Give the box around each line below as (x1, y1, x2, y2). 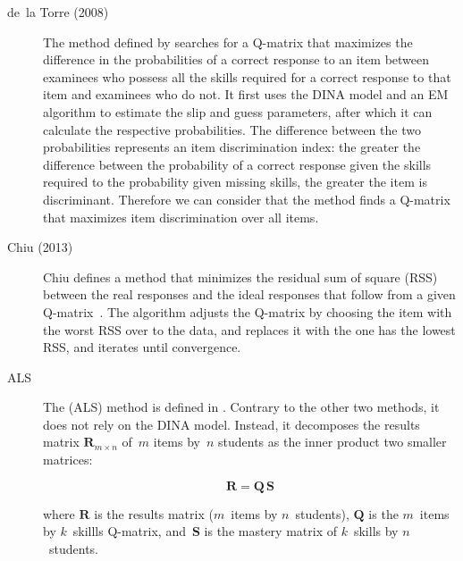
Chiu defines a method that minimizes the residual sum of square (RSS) (43, 267, 438, 286)
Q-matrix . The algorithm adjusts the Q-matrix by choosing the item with (43, 302, 452, 321)
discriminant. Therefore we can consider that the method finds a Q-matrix (43, 189, 450, 208)
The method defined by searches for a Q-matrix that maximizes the (43, 32, 413, 51)
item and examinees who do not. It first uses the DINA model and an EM (43, 85, 449, 104)
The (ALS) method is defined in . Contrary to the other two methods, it (43, 398, 440, 416)
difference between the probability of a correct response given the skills (43, 155, 432, 173)
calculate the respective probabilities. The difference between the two (43, 120, 421, 138)
